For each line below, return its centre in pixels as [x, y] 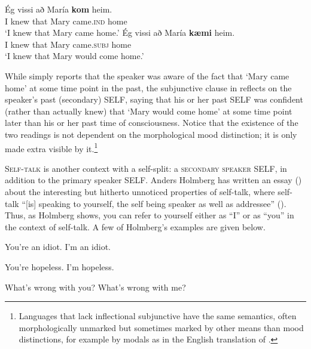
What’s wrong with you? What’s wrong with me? [95, 287]
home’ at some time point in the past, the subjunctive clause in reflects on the [148, 87]
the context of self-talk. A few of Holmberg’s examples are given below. [135, 226]
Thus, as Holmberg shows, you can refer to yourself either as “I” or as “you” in [150, 215]
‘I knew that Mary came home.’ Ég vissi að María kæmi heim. [120, 33]
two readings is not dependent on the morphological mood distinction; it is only [151, 134]
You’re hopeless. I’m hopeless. [60, 266]
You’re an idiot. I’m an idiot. [58, 247]
